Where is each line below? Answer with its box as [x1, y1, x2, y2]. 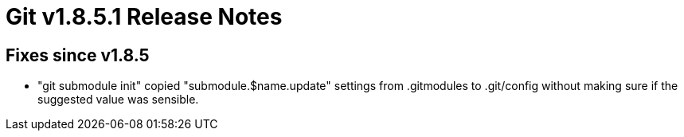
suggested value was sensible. [37, 92, 199, 107]
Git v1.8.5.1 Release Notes [6, 3, 283, 30]
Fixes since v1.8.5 [6, 45, 150, 65]
